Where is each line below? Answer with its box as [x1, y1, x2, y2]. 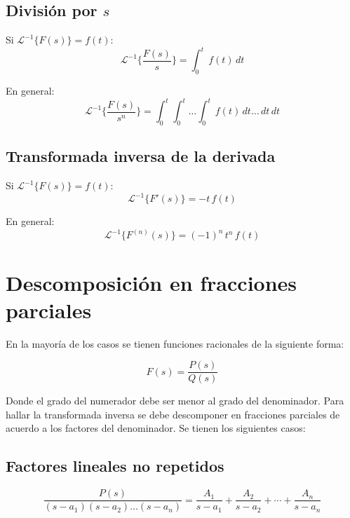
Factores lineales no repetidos [6, 455, 224, 477]
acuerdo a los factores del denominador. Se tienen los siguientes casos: [6, 421, 306, 435]
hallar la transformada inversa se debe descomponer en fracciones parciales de [6, 407, 340, 421]
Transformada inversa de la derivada [6, 145, 276, 167]
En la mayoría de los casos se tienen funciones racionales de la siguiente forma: [6, 336, 344, 350]
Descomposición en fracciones [6, 268, 297, 297]
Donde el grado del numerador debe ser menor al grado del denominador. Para [6, 393, 344, 408]
